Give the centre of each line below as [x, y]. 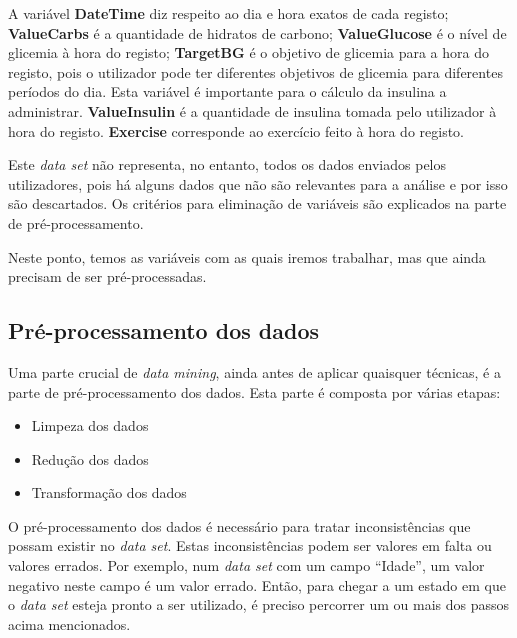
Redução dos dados [90, 458]
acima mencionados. [69, 623]
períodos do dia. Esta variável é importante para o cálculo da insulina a [227, 91]
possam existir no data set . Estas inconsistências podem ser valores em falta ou [250, 545]
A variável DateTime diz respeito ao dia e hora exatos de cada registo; [228, 13]
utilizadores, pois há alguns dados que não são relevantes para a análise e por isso [258, 183]
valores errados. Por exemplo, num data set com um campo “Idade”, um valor [246, 565]
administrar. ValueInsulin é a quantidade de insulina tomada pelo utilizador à [252, 110]
